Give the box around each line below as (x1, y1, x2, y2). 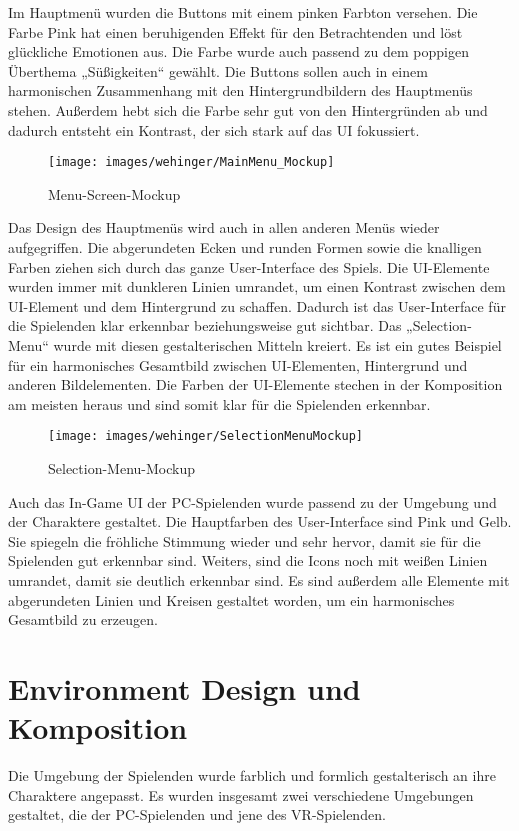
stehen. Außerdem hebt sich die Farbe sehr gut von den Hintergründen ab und (8, 99, 488, 120)
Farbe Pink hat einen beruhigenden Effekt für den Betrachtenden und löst (8, 21, 463, 42)
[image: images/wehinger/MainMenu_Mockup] (48, 155, 335, 170)
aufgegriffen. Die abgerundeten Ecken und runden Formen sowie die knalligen (8, 237, 482, 257)
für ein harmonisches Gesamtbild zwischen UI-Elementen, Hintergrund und (8, 354, 468, 375)
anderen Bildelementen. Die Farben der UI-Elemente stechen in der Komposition (8, 374, 503, 395)
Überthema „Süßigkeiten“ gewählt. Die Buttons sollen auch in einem (8, 60, 428, 81)
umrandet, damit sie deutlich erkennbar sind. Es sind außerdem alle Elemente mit (8, 569, 510, 590)
